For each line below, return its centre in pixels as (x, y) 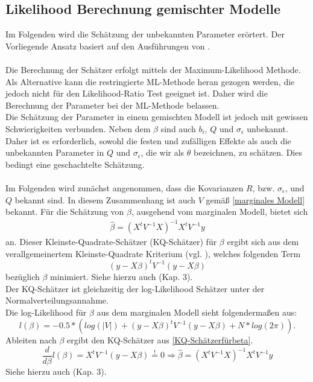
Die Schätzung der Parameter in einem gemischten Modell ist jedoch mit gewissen (157, 117)
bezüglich (23, 276)
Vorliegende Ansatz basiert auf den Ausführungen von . (108, 46)
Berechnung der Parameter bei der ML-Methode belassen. (112, 105)
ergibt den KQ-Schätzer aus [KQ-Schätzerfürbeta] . (160, 340)
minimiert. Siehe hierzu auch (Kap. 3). (122, 276)
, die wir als (163, 152)
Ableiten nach (31, 340)
